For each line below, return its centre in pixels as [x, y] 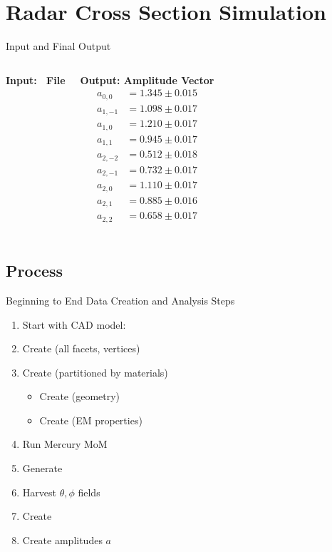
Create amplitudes [62, 540]
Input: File [36, 80]
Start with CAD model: [74, 324]
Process [35, 271]
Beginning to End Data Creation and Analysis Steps [120, 300]
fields [89, 492]
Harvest [39, 492]
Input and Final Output [58, 46]
